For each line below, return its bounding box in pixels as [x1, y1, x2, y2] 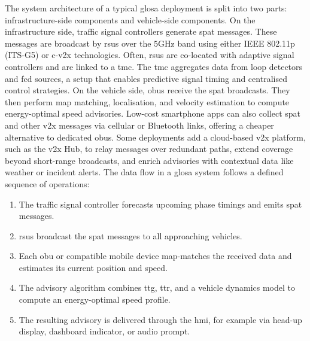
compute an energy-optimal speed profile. [19, 293, 171, 306]
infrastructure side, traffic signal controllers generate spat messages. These [5, 25, 277, 38]
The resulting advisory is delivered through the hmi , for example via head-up [19, 313, 302, 325]
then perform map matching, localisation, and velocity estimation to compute [5, 95, 290, 108]
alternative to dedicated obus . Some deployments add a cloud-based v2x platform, [5, 130, 306, 143]
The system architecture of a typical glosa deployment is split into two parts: [5, 2, 287, 14]
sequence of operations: [5, 177, 90, 190]
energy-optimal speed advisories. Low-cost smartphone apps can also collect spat [5, 107, 300, 120]
